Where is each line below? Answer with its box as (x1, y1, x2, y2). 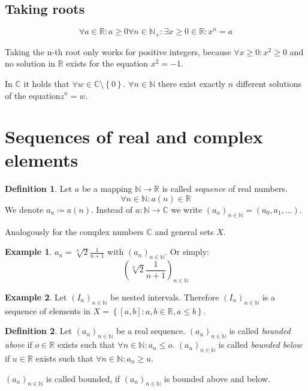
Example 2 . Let (5, 291, 67, 303)
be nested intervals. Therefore (110, 291, 219, 303)
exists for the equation (66, 57, 149, 70)
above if (5, 338, 32, 351)
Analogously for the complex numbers (5, 225, 144, 237)
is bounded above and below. (164, 372, 270, 384)
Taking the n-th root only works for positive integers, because (5, 45, 231, 58)
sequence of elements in (5, 304, 90, 317)
